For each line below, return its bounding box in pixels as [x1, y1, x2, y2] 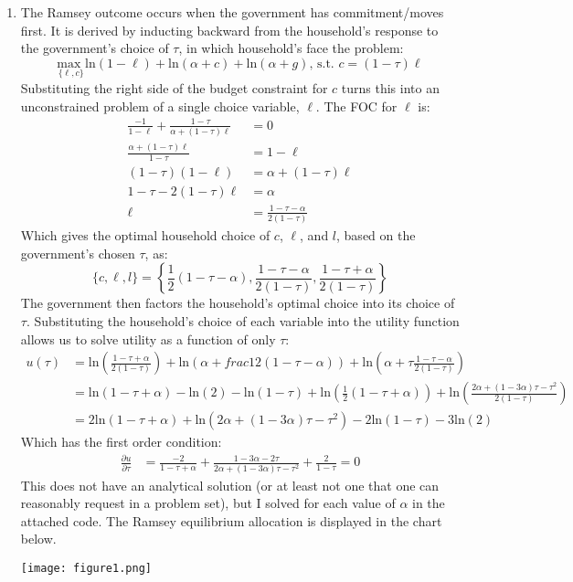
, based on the [336, 226, 416, 245]
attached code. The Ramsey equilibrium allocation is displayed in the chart [20, 511, 442, 530]
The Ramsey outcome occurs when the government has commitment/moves [20, 3, 444, 21]
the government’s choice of [20, 38, 169, 58]
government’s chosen [20, 243, 135, 262]
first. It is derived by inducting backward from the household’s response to [20, 20, 439, 39]
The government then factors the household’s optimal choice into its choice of [20, 293, 455, 312]
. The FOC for [315, 96, 398, 115]
